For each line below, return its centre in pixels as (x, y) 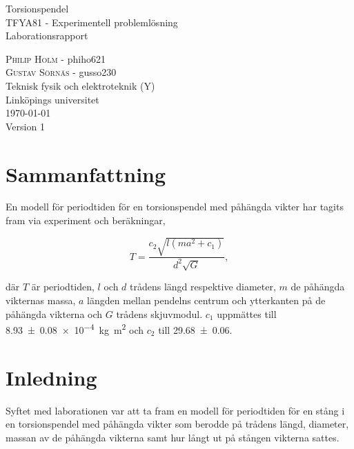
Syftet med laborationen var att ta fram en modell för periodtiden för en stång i (175, 410)
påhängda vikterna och (54, 313)
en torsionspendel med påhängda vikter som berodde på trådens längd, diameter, (177, 424)
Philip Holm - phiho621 (56, 58)
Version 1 (25, 126)
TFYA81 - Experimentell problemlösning (92, 22)
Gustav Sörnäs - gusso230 (61, 72)
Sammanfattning (86, 173)
